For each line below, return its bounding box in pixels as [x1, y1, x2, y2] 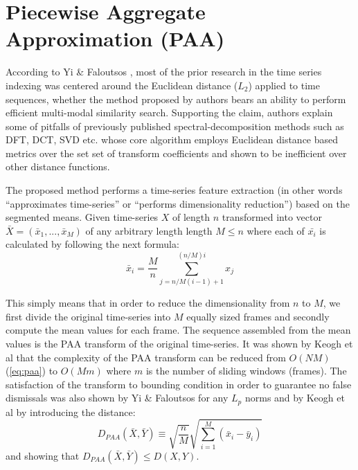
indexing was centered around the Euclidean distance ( [6, 78, 238, 92]
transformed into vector [222, 210, 322, 224]
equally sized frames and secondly [186, 309, 330, 323]
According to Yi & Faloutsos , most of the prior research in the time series [6, 64, 322, 79]
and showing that [6, 448, 80, 462]
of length [172, 210, 211, 224]
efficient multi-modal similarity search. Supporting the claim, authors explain [6, 105, 333, 120]
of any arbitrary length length [85, 223, 213, 237]
